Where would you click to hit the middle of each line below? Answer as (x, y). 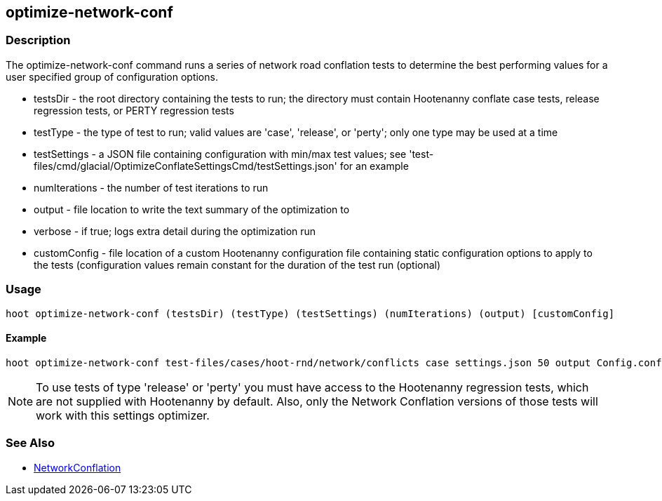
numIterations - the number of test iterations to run (151, 187)
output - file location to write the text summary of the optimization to (192, 209)
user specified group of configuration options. (112, 76)
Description (38, 40)
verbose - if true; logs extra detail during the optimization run (175, 231)
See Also (30, 443)
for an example (374, 166)
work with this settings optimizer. (123, 415)
